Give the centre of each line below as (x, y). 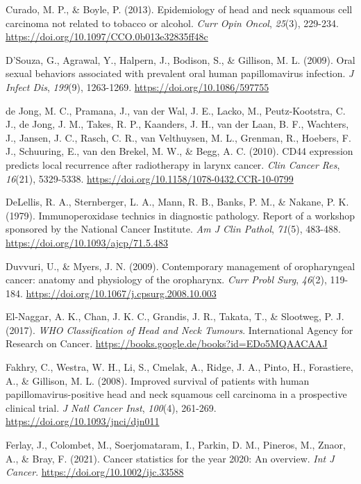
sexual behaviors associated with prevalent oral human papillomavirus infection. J (180, 73)
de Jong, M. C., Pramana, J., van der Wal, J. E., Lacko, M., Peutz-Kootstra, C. (176, 110)
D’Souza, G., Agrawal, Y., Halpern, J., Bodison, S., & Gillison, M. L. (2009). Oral (180, 59)
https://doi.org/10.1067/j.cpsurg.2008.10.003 (121, 293)
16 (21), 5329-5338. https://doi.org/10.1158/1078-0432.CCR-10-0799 (150, 178)
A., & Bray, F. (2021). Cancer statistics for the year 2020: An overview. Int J (170, 458)
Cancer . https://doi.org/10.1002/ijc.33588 (95, 472)
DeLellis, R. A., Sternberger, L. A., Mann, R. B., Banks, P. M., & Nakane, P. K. (177, 202)
